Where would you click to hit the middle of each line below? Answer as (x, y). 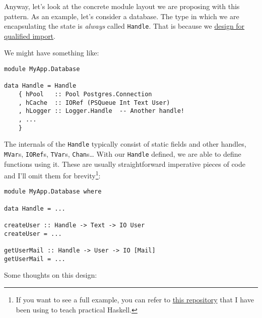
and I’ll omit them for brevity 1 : (52, 175)
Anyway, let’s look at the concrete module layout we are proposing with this (122, 6)
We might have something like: (52, 53)
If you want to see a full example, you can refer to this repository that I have (135, 299)
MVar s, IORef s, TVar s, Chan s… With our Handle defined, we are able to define (123, 153)
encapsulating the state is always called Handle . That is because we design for (124, 26)
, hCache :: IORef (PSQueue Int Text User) (94, 103)
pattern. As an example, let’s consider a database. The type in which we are (122, 16)
